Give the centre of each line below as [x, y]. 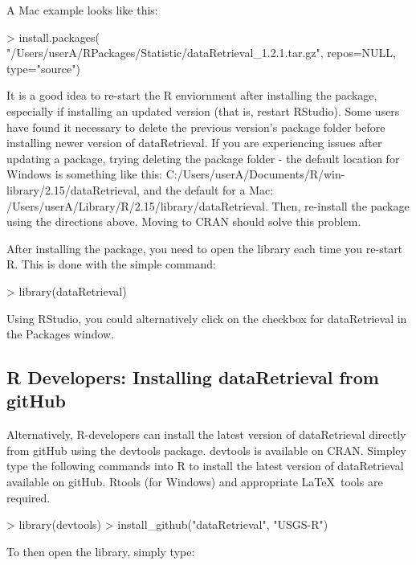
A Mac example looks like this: [82, 10]
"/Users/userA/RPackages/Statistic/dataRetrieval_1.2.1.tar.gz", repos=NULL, [201, 53]
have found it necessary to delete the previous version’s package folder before [196, 127]
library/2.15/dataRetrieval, [73, 189]
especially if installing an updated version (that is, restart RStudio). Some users [203, 111]
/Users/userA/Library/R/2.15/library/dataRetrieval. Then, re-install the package [208, 205]
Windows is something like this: [84, 174]
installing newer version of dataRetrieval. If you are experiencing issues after [194, 143]
